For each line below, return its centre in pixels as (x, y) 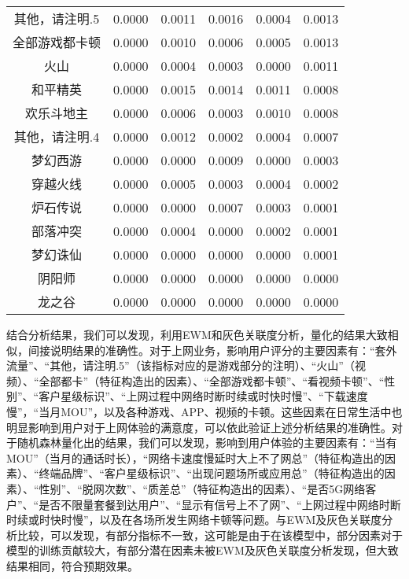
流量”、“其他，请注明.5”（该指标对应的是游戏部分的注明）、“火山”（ (181, 365)
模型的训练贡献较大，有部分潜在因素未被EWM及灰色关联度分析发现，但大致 (203, 550)
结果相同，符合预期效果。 (72, 565)
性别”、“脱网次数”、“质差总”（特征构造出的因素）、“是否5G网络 (202, 488)
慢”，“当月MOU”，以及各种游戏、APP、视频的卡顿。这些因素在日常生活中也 (204, 411)
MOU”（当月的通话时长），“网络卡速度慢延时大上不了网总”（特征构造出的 (196, 457)
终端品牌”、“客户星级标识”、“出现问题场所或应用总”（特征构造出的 (212, 473)
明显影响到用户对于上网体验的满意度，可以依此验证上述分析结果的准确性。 (199, 427)
